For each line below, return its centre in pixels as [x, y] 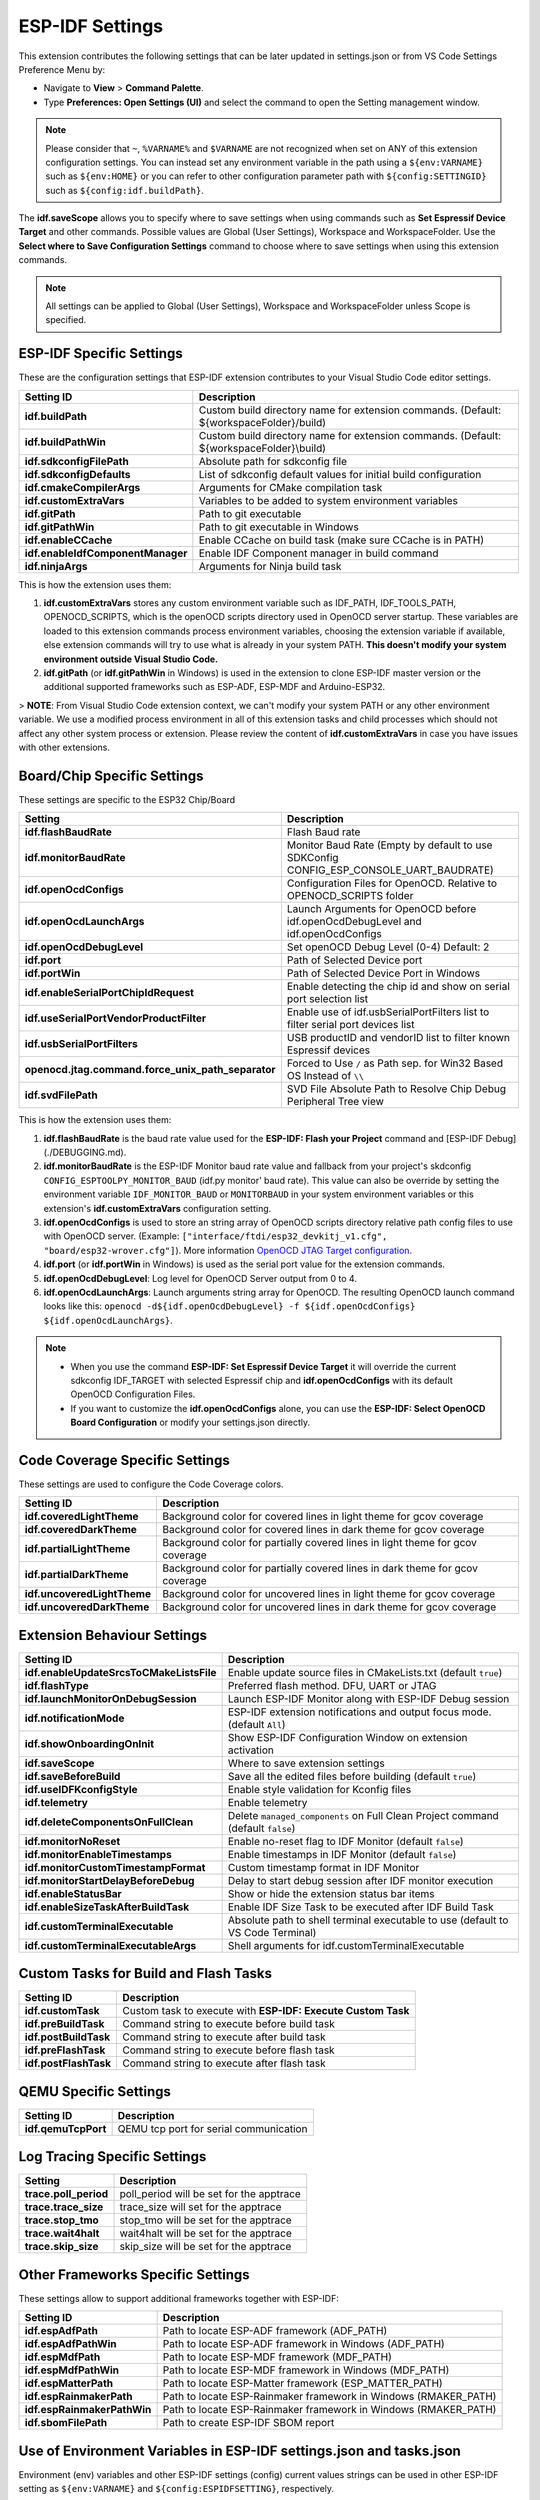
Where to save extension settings [306, 1763]
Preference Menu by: [62, 69]
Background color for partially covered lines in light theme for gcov [319, 1543]
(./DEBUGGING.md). [85, 1152]
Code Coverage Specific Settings [124, 1460]
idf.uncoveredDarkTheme [87, 1607]
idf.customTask [62, 2011]
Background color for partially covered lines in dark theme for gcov [320, 1568]
